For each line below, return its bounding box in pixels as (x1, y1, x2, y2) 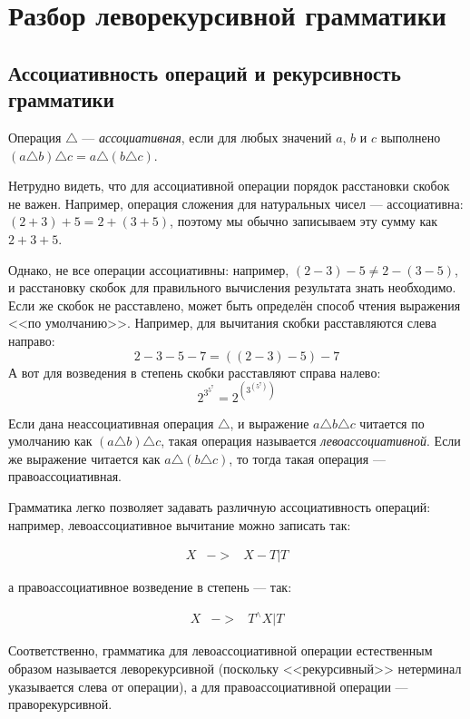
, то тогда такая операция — (229, 448, 386, 468)
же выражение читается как (8, 448, 161, 468)
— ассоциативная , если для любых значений (82, 127, 332, 146)
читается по (359, 413, 425, 432)
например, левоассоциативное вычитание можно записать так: (8, 515, 351, 534)
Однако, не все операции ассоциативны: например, (8, 260, 289, 279)
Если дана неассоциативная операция (8, 413, 214, 432)
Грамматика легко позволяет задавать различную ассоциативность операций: (8, 497, 431, 516)
